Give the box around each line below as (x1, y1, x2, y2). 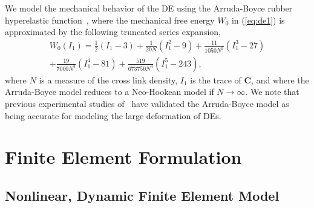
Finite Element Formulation (5, 145, 242, 169)
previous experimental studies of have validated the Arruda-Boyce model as (5, 97, 289, 110)
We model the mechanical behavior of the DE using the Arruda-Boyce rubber (5, 2, 293, 14)
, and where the (251, 73, 309, 86)
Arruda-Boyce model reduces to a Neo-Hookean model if (5, 85, 214, 98)
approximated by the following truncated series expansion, (5, 25, 221, 38)
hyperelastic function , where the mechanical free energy (5, 13, 215, 26)
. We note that (245, 85, 299, 98)
